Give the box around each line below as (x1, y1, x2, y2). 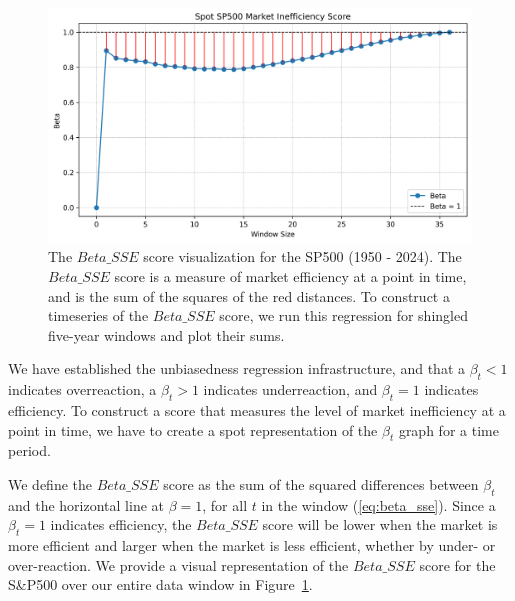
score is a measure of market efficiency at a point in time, (114, 265, 467, 286)
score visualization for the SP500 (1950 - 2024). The (143, 246, 462, 267)
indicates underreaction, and (203, 379, 378, 400)
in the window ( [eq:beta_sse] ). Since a (261, 494, 496, 515)
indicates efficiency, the (50, 514, 192, 535)
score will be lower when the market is (262, 514, 498, 535)
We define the (8, 473, 92, 494)
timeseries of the (48, 305, 149, 326)
